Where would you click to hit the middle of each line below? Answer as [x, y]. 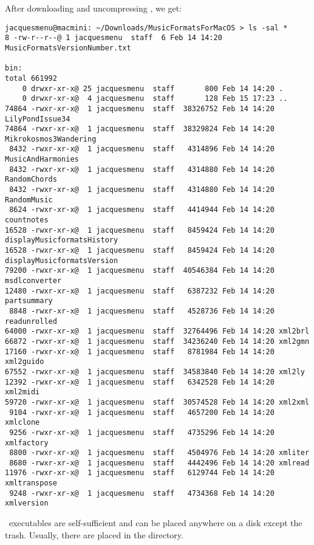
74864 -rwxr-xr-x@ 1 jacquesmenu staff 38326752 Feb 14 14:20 [140, 108]
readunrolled [31, 321]
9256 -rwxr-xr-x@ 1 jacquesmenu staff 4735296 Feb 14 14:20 [142, 432]
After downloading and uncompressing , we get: [94, 8]
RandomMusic [29, 200]
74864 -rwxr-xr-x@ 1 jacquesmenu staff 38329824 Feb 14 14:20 [140, 129]
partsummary [29, 301]
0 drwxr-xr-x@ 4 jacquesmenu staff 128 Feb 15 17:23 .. [155, 99]
